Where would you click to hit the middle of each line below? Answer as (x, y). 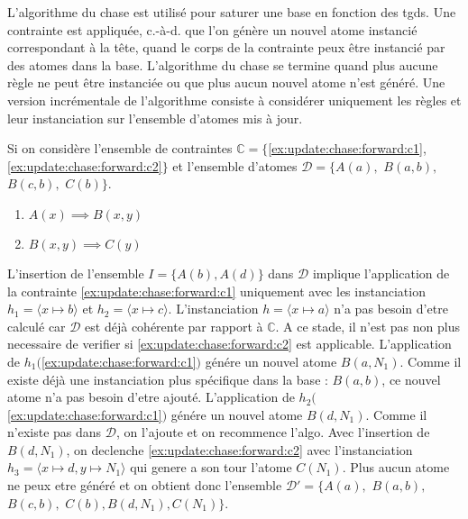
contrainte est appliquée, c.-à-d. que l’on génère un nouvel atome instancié (212, 29)
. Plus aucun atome (396, 467)
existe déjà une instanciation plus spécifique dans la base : (168, 379)
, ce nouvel (411, 379)
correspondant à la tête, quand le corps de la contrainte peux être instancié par (226, 47)
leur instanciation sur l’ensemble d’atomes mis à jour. (155, 118)
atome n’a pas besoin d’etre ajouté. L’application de (151, 397)
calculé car (37, 326)
